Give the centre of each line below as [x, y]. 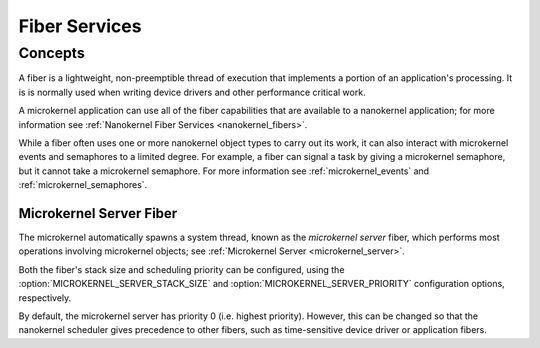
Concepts [51, 53]
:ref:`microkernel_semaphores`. [83, 185]
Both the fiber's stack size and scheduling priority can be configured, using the [181, 269]
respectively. [45, 297]
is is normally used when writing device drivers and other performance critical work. [192, 92]
